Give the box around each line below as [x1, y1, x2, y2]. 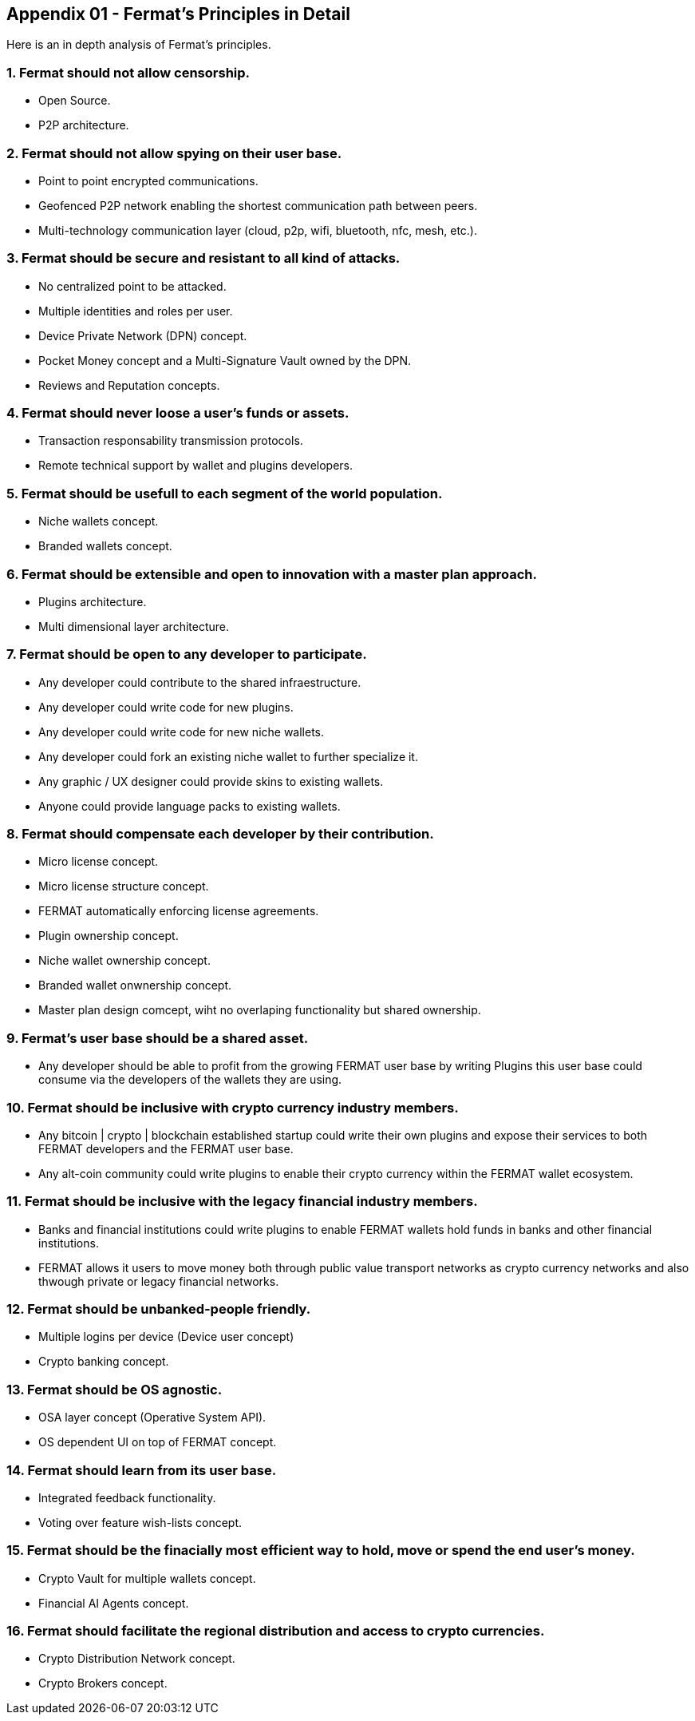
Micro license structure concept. [38, 879, 209, 894]
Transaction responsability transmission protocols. [38, 434, 303, 448]
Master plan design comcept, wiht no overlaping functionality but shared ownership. [38, 1003, 481, 1017]
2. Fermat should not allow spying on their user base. [6, 145, 342, 161]
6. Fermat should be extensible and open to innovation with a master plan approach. [6, 565, 538, 582]
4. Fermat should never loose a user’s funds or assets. [6, 405, 349, 422]
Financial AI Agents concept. [38, 1596, 189, 1610]
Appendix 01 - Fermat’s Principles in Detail [6, 4, 350, 24]
